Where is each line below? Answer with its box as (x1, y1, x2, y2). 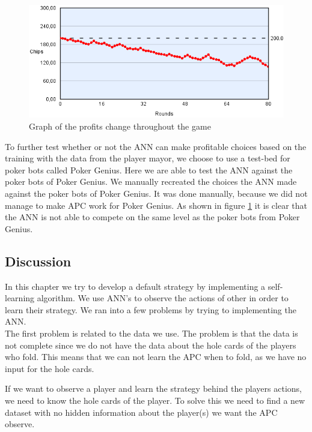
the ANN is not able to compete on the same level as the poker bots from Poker (5, 211, 300, 223)
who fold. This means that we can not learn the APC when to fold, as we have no (5, 350, 307, 363)
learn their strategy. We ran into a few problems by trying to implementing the (5, 303, 296, 316)
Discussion (5, 251, 72, 270)
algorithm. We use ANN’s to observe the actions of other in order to (37, 292, 289, 304)
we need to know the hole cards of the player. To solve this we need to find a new (5, 394, 305, 406)
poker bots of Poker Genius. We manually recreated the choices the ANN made (5, 175, 297, 188)
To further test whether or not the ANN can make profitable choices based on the (5, 140, 307, 152)
